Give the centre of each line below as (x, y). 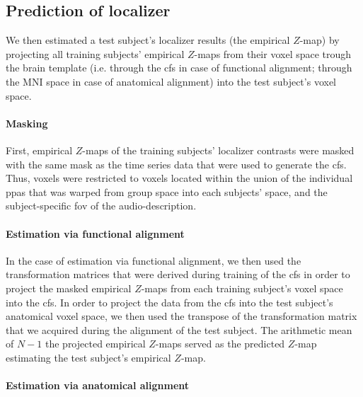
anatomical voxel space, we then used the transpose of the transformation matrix (181, 316)
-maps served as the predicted (220, 344)
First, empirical (39, 150)
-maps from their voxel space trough (273, 53)
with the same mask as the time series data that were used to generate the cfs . (176, 164)
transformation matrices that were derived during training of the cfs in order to (178, 274)
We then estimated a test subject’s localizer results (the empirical (148, 40)
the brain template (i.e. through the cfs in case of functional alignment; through (179, 68)
